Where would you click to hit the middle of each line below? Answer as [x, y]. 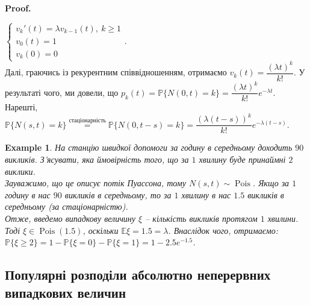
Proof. [18, 8]
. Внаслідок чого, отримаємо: [223, 230]
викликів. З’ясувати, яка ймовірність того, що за [97, 159]
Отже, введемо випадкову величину [70, 219]
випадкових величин [66, 292]
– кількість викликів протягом [201, 219]
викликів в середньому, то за [118, 194]
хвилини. [283, 219]
